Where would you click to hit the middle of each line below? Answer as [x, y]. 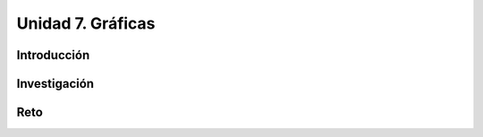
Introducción [53, 55]
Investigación [55, 84]
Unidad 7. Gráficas [86, 23]
